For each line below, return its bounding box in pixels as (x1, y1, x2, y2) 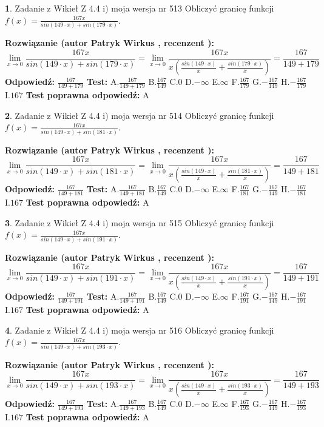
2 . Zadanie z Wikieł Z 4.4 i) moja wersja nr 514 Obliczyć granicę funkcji (5, 109, 274, 121)
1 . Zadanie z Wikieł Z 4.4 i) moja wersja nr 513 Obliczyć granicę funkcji (5, 2, 274, 14)
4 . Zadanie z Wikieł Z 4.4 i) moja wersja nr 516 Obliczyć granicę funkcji (5, 323, 274, 336)
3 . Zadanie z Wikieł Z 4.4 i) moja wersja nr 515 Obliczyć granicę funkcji (5, 216, 274, 229)
